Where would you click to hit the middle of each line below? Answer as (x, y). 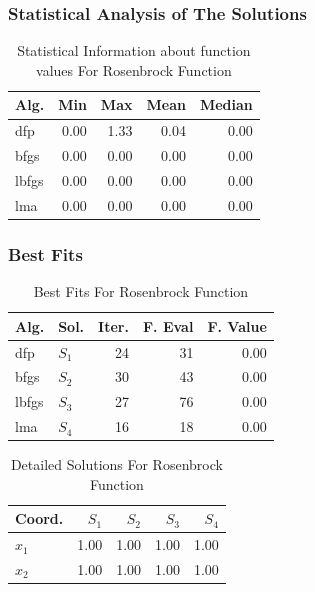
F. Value (237, 325)
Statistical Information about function (134, 50)
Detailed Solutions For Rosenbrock (116, 464)
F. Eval (168, 325)
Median (226, 104)
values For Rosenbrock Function (134, 69)
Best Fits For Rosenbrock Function (141, 291)
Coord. (39, 518)
